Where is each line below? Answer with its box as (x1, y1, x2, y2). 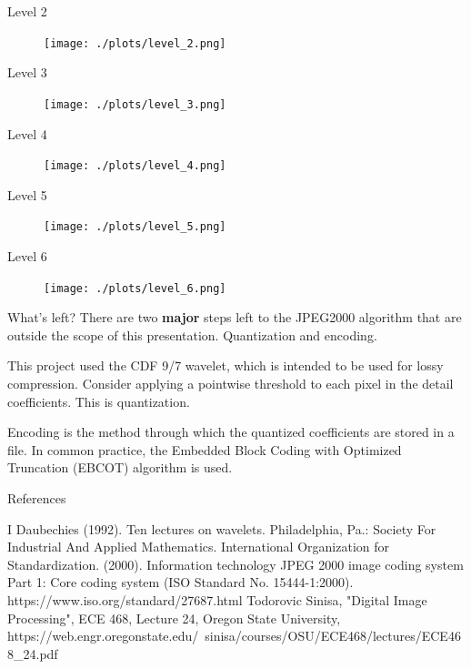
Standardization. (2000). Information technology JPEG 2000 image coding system (7, 554, 464, 573)
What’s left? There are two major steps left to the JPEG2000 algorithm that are (7, 308, 462, 327)
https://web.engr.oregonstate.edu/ (7, 626, 199, 645)
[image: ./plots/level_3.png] (44, 97, 226, 111)
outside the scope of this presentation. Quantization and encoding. (7, 325, 377, 344)
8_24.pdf (7, 644, 58, 663)
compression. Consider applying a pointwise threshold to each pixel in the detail (7, 374, 454, 393)
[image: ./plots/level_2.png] (44, 36, 226, 50)
